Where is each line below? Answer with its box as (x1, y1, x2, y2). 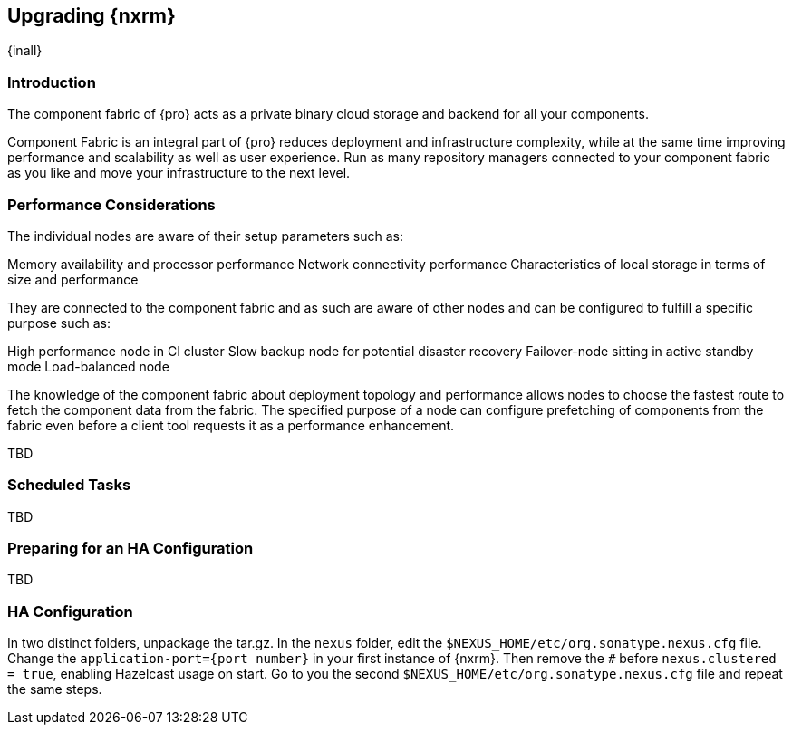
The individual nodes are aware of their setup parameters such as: (7, 227, 403, 244)
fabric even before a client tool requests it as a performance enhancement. (7, 417, 455, 433)
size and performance (7, 271, 139, 287)
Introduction (7, 72, 96, 91)
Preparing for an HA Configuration (7, 539, 254, 558)
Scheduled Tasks (7, 476, 131, 495)
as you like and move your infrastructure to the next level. (7, 165, 351, 181)
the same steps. (7, 681, 102, 698)
